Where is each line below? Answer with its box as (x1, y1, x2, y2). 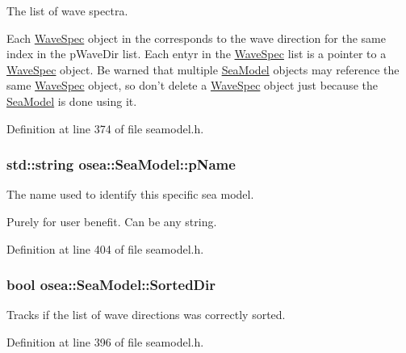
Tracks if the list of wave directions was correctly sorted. (6, 306, 286, 323)
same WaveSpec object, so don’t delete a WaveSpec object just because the (6, 77, 378, 94)
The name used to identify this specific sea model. (6, 186, 254, 203)
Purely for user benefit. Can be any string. (6, 212, 217, 229)
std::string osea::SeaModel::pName (6, 154, 236, 174)
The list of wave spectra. (6, 2, 128, 19)
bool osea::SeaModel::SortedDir (6, 275, 216, 295)
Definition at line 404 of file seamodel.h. (6, 240, 204, 257)
